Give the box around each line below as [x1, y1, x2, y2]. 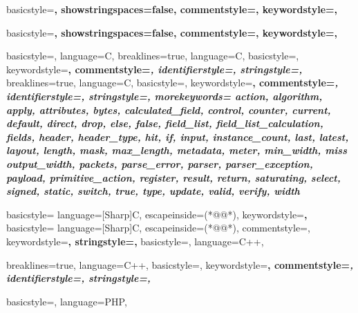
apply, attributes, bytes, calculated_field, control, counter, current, [6, 102, 331, 117]
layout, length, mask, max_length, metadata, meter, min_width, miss [6, 143, 347, 158]
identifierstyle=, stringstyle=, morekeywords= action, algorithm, [6, 88, 323, 103]
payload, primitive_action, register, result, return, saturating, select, [6, 170, 341, 184]
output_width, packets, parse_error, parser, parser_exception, [6, 156, 313, 171]
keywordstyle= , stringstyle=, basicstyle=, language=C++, [6, 234, 264, 248]
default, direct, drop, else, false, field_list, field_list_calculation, [6, 116, 323, 131]
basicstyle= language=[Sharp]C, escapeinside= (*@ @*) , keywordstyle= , [6, 207, 308, 221]
